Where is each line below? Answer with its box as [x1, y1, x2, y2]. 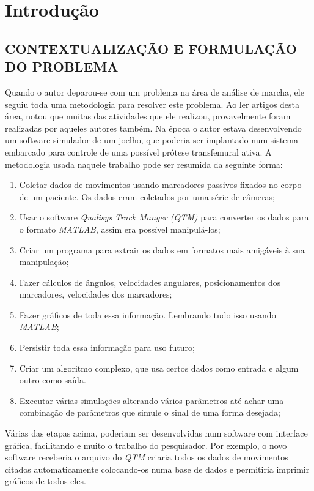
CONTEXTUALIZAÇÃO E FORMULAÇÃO [5, 39, 297, 58]
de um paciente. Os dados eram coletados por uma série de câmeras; [19, 190, 275, 203]
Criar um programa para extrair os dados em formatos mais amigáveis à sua [19, 243, 305, 256]
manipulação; [19, 255, 69, 268]
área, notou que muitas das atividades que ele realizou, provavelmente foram [5, 110, 291, 122]
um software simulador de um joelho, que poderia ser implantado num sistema [5, 133, 299, 146]
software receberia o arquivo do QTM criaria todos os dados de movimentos [5, 451, 288, 463]
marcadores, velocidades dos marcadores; [19, 288, 172, 301]
